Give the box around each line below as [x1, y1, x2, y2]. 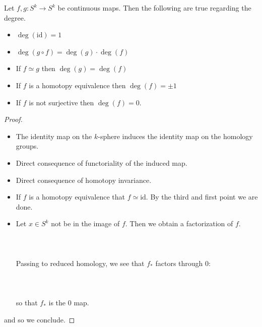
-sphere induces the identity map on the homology [98, 130, 253, 141]
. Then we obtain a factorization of [125, 218, 233, 229]
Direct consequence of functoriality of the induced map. [16, 157, 187, 168]
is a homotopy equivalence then [29, 80, 126, 90]
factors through [155, 257, 203, 268]
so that [16, 297, 38, 308]
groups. [16, 141, 39, 151]
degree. [4, 12, 26, 23]
